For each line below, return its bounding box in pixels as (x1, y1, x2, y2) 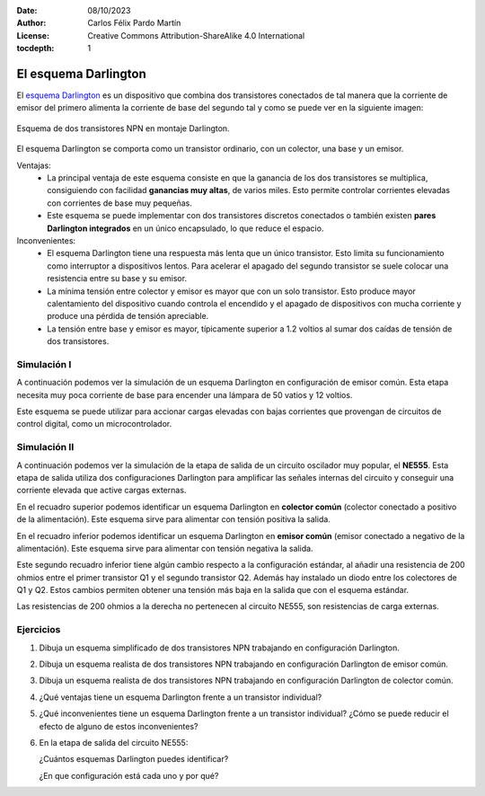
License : (16, 30, 49, 40)
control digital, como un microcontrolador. (16, 419, 172, 429)
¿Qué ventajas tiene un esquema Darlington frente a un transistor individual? (39, 692, 322, 703)
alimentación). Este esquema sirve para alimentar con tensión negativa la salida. (16, 543, 313, 553)
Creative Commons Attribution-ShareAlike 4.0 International (87, 30, 305, 40)
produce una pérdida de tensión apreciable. (47, 311, 209, 322)
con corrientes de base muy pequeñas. (47, 198, 193, 208)
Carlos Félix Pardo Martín (87, 18, 181, 29)
